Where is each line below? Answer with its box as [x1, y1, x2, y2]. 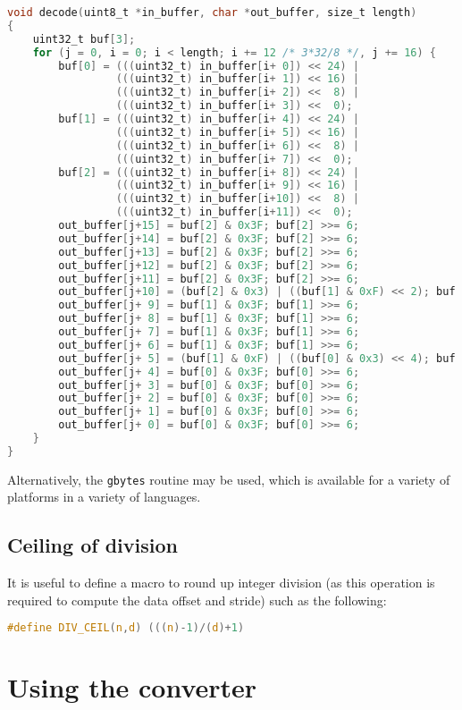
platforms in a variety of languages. [7, 487, 201, 506]
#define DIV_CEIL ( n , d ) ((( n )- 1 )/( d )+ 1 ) [7, 621, 245, 635]
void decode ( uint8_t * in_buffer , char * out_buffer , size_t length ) [7, 6, 417, 19]
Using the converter [7, 669, 257, 706]
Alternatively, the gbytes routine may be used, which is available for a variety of [7, 469, 450, 488]
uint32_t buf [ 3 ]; [32, 32, 136, 46]
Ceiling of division [7, 531, 178, 559]
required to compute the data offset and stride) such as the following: [7, 590, 387, 609]
